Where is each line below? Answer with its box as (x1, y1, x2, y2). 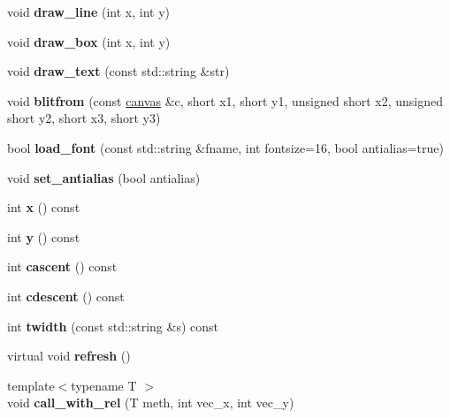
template (7, 376, 55, 394)
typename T (71, 376, 137, 394)
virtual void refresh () (7, 346, 131, 365)
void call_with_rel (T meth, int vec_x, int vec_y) (7, 393, 294, 412)
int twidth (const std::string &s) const (7, 316, 218, 335)
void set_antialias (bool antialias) (7, 168, 201, 186)
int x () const (7, 198, 80, 217)
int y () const (7, 227, 80, 246)
